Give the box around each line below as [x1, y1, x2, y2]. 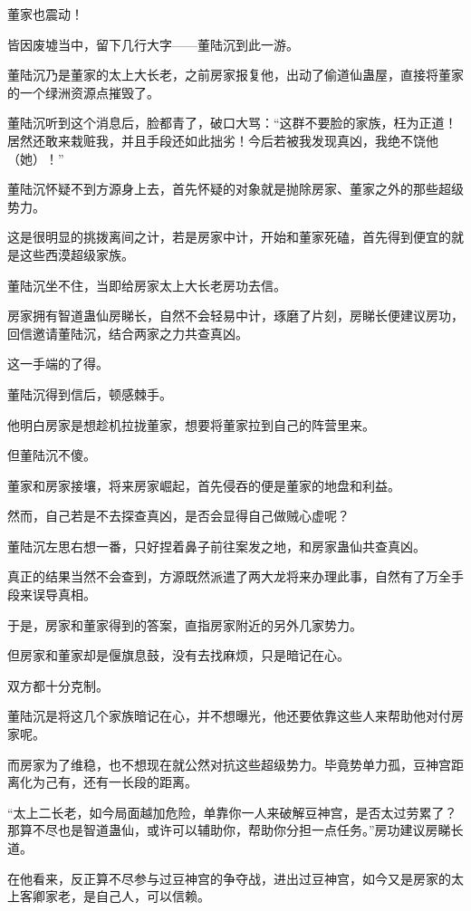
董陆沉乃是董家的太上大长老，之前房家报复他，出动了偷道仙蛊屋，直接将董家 [7, 65, 464, 84]
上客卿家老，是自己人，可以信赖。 [7, 887, 210, 906]
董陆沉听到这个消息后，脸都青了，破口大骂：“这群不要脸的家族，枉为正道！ [7, 113, 457, 132]
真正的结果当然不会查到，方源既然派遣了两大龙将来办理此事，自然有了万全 [7, 567, 451, 586]
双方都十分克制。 [7, 676, 109, 695]
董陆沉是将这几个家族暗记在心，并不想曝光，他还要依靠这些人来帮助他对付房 [7, 706, 464, 725]
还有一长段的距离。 [82, 772, 197, 791]
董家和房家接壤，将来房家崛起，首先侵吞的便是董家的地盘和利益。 [7, 475, 400, 494]
